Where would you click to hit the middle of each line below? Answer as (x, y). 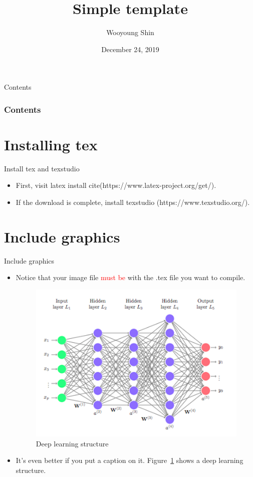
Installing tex (51, 144)
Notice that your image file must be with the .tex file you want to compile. (131, 277)
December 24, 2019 (130, 49)
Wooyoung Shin (130, 32)
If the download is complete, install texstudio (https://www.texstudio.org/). (133, 202)
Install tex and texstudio (42, 168)
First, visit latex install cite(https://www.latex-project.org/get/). (116, 185)
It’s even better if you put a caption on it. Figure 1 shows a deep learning (130, 460)
